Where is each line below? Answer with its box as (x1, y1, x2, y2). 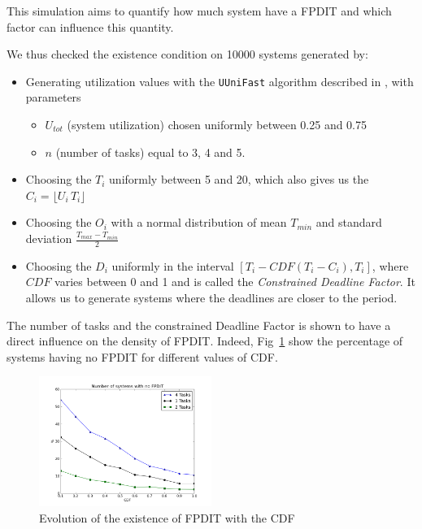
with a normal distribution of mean (111, 214, 287, 231)
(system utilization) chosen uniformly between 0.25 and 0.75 (67, 116, 368, 133)
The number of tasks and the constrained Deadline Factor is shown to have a (7, 316, 391, 333)
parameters (25, 89, 81, 106)
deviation (25, 230, 72, 246)
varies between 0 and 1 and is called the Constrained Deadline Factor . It (54, 273, 415, 290)
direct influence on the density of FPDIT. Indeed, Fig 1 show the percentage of (7, 332, 403, 349)
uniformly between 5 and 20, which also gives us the (109, 171, 369, 188)
